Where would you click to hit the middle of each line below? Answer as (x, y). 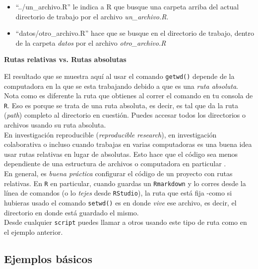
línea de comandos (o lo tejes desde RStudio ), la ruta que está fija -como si (118, 193)
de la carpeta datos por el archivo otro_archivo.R (91, 42)
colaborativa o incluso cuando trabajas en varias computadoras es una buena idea (128, 144)
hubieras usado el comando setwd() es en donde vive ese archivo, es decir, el (120, 202)
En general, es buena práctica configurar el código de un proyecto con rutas (118, 173)
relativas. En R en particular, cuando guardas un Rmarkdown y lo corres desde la (125, 183)
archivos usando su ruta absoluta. (55, 125)
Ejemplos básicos (48, 258)
